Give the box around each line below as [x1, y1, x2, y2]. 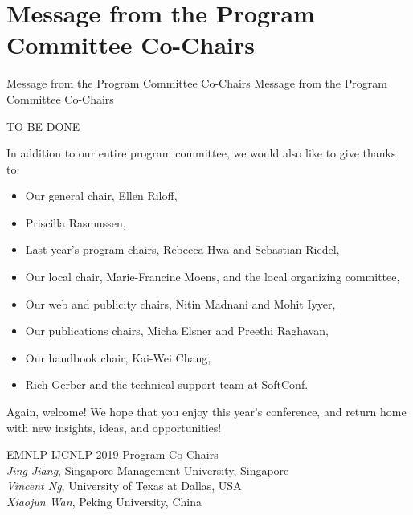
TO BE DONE [6, 117, 80, 134]
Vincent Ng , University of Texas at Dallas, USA [6, 477, 242, 494]
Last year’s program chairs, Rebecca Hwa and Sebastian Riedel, [25, 241, 340, 258]
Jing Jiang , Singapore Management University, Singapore [6, 461, 289, 478]
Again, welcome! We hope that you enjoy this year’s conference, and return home [6, 403, 407, 420]
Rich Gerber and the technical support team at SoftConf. [25, 376, 309, 393]
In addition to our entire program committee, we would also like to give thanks [6, 145, 396, 161]
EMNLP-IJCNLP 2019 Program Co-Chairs [6, 446, 219, 463]
